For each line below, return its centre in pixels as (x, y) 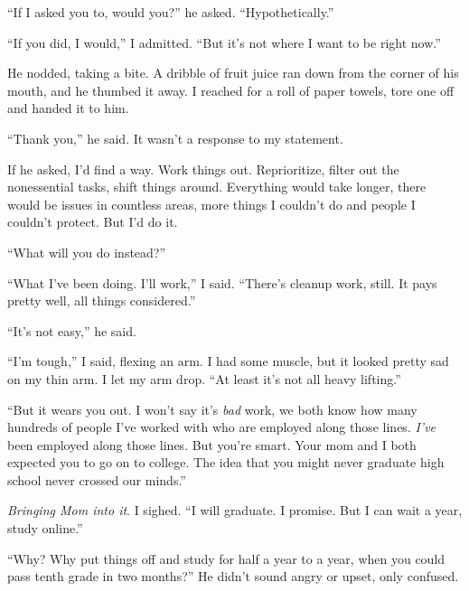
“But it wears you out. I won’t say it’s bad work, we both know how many (212, 409)
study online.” (45, 528)
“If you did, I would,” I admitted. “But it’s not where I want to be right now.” (224, 42)
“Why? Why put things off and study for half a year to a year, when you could (226, 558)
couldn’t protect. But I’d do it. (93, 222)
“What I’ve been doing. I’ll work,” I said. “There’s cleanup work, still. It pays (222, 282)
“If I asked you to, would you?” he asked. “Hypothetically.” (171, 12)
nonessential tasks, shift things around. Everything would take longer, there (217, 187)
